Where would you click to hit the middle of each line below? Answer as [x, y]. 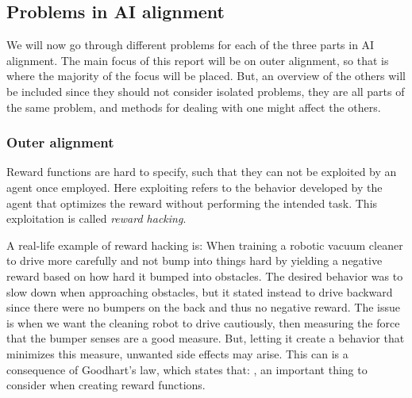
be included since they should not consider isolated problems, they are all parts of [206, 91]
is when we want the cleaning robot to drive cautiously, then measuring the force [203, 322]
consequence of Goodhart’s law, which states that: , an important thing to [187, 369]
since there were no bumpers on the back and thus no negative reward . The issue [203, 307]
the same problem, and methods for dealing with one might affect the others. [194, 107]
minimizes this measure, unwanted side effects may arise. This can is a [177, 353]
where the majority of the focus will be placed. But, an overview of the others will [206, 76]
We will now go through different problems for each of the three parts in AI [191, 45]
